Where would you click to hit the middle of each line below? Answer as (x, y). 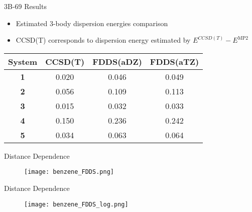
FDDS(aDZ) (117, 61)
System (23, 61)
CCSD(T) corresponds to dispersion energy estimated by (103, 40)
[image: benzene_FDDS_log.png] (76, 204)
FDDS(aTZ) (174, 61)
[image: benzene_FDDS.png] (69, 172)
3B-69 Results (25, 6)
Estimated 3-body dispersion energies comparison (92, 23)
